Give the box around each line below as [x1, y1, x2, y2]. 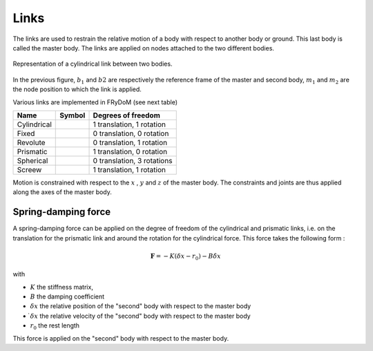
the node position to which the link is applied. [12, 85, 142, 93]
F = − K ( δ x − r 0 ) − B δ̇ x [150, 252, 221, 262]
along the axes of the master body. [12, 188, 112, 196]
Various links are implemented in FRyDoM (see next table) [12, 97, 178, 106]
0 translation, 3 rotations [93, 155, 173, 165]
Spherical [17, 155, 48, 165]
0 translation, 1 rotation [93, 137, 168, 147]
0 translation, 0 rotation [93, 129, 169, 138]
